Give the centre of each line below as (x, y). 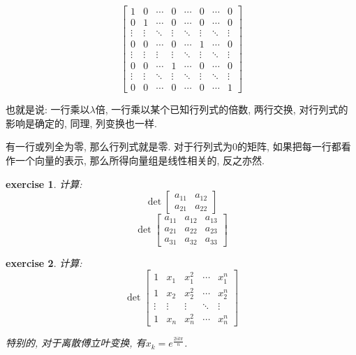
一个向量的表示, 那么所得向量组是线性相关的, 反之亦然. (140, 160)
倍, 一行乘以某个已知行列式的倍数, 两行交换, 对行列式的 (222, 109)
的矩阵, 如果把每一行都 (289, 146)
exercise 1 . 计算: (44, 183)
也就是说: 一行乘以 (48, 109)
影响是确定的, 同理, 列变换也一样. (81, 123)
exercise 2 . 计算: (44, 262)
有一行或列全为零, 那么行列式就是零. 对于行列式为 (119, 146)
